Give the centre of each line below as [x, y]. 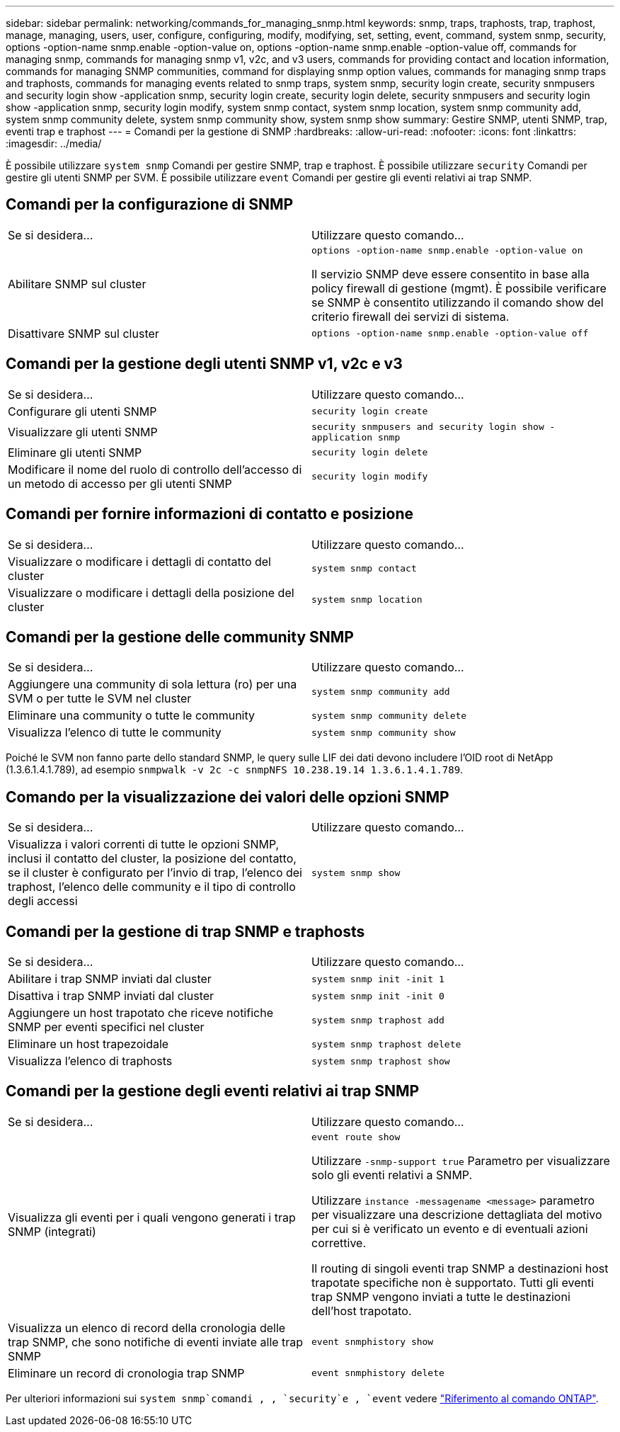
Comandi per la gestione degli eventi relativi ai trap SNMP [213, 1091]
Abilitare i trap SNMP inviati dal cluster [110, 979]
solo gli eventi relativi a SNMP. [392, 1175]
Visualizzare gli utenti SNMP [83, 432]
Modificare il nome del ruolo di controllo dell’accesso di [155, 469]
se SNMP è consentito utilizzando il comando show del [458, 302]
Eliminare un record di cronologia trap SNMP [126, 1373]
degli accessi [43, 901]
